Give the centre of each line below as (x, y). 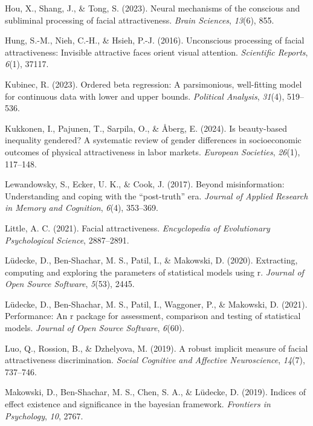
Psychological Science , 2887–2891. (67, 240)
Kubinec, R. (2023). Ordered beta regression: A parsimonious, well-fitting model (153, 84)
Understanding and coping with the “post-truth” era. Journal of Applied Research (156, 195)
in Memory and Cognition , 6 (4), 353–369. (82, 208)
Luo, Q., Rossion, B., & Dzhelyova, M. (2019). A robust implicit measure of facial (156, 348)
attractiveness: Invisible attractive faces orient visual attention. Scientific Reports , (156, 52)
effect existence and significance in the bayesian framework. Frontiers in (138, 404)
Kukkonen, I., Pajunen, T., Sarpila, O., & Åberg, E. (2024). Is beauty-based (146, 128)
